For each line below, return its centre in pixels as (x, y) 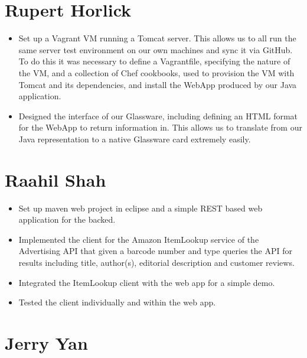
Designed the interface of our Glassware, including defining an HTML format (158, 115)
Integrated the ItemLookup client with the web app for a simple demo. (147, 282)
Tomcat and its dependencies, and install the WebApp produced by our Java (158, 84)
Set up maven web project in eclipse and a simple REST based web (141, 208)
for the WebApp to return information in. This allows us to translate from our (160, 127)
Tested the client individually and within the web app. (117, 302)
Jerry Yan (46, 342)
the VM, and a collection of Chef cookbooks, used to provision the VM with (156, 72)
